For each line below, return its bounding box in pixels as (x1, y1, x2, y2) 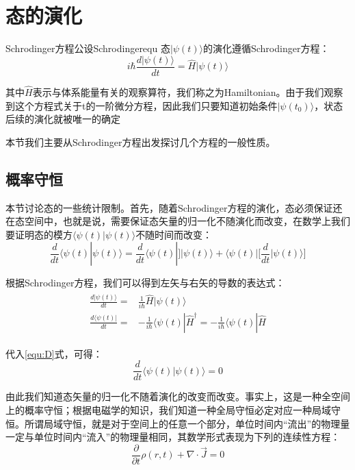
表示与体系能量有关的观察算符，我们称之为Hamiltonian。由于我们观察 (32, 85, 343, 99)
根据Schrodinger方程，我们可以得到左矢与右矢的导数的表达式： (5, 275, 285, 290)
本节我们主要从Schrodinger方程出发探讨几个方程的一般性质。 (5, 134, 276, 149)
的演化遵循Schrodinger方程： (202, 41, 330, 55)
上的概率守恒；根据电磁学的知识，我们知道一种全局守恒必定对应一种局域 (5, 402, 331, 417)
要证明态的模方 (5, 227, 73, 241)
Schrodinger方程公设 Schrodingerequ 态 (5, 41, 170, 55)
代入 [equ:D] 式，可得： (5, 346, 103, 360)
